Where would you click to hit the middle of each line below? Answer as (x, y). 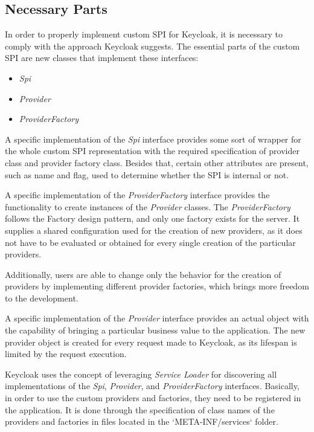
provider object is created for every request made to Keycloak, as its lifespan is (151, 342)
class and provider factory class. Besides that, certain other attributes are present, (157, 162)
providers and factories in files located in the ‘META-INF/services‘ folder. (142, 421)
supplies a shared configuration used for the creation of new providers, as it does (154, 230)
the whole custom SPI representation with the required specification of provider (152, 151)
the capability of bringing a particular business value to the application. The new (155, 330)
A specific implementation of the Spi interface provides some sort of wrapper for (153, 139)
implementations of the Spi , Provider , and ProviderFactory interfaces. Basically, (152, 386)
